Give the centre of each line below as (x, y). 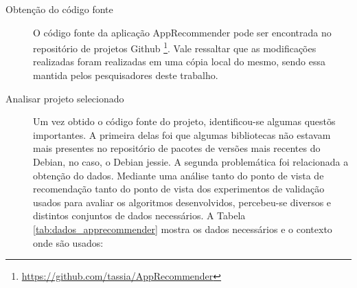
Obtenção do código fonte (59, 9)
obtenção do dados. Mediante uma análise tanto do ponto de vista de (178, 175)
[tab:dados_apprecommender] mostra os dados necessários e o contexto (183, 229)
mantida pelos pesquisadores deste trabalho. (126, 75)
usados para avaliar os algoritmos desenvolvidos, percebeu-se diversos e (182, 202)
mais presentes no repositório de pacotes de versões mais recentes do (177, 148)
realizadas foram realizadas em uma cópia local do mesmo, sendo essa (179, 62)
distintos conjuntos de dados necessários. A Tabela (139, 215)
